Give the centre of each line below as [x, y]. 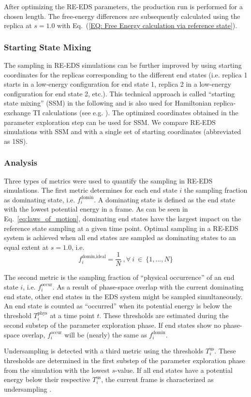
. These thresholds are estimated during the [164, 315]
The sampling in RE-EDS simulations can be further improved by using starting [123, 65]
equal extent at [26, 247]
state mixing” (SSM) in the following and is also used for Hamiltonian [108, 103]
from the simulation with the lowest [57, 370]
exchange [17, 112]
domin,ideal [94, 256]
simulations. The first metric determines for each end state [91, 190]
